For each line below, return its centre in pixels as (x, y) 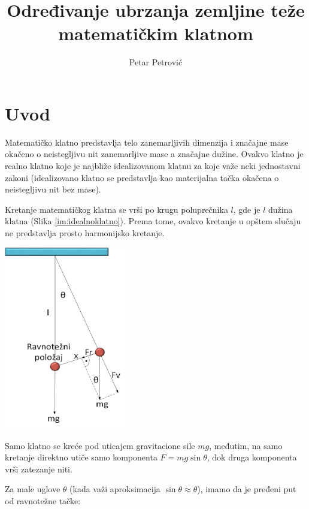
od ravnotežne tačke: (43, 500)
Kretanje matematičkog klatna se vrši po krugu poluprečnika (116, 209)
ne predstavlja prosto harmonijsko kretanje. (85, 233)
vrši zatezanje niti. (39, 469)
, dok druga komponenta (252, 457)
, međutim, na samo (246, 445)
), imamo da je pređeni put (247, 489)
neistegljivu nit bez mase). (53, 189)
